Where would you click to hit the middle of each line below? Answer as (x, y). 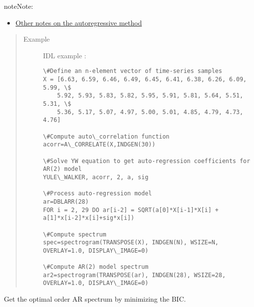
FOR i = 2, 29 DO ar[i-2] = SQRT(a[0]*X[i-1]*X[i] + (131, 210)
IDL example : (64, 55)
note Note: (19, 6)
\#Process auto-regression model (97, 194)
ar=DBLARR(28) (66, 201)
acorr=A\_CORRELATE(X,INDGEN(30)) (99, 145)
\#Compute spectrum (75, 234)
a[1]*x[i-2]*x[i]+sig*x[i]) (89, 218)
